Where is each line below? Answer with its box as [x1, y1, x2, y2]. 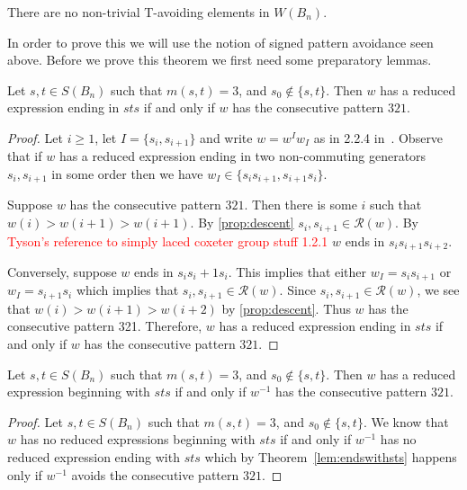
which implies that [76, 281, 179, 299]
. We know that [363, 412, 449, 431]
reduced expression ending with [7, 448, 180, 467]
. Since [279, 281, 317, 299]
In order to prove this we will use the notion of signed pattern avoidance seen [7, 32, 434, 51]
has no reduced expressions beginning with [20, 430, 256, 449]
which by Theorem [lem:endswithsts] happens [204, 448, 457, 467]
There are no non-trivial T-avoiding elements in [7, 3, 270, 21]
